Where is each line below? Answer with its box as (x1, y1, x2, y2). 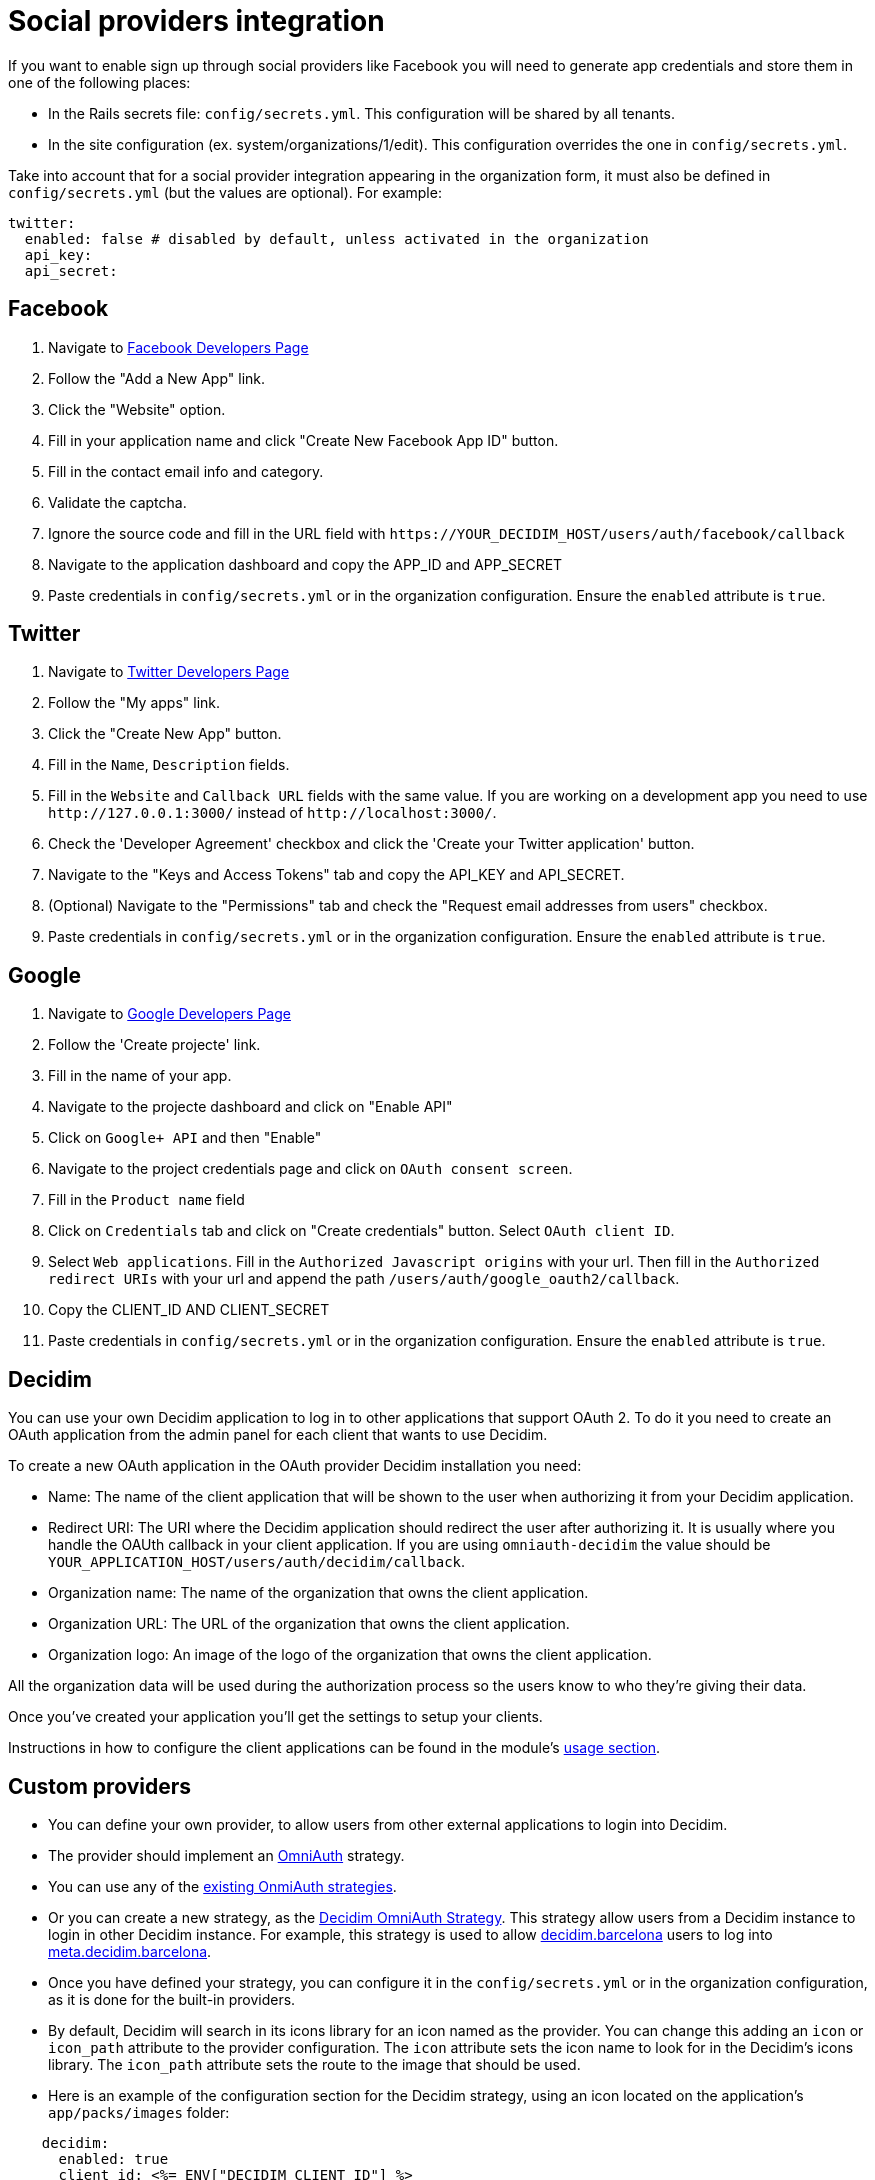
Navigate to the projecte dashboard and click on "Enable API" (48, 1098, 453, 1116)
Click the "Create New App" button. (48, 725, 282, 743)
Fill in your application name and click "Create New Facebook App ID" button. (48, 431, 559, 449)
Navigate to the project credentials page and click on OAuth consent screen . (48, 1160, 573, 1178)
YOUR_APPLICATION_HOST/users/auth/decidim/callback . (48, 1553, 466, 1571)
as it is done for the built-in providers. (48, 1990, 296, 2008)
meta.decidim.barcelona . (48, 1942, 212, 1960)
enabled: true (58, 2150, 169, 2167)
